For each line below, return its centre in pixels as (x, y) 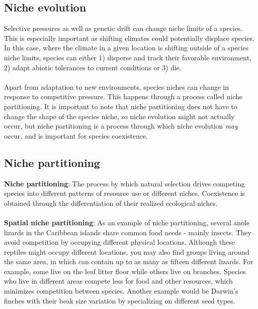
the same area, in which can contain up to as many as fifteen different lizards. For (129, 261)
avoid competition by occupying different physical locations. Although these (120, 242)
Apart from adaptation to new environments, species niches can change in (117, 86)
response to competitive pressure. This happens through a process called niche (123, 96)
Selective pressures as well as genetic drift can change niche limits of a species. (123, 28)
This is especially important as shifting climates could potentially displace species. (129, 38)
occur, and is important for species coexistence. (76, 135)
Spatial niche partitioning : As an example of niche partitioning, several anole (127, 222)
